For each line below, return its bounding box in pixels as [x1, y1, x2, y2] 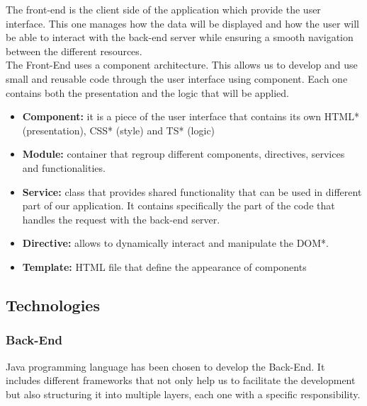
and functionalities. [22, 160, 106, 175]
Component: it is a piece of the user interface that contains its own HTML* [22, 109, 359, 124]
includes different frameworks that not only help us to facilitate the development [6, 373, 356, 388]
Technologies [6, 294, 100, 315]
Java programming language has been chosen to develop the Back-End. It [6, 359, 325, 373]
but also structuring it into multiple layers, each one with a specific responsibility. [6, 386, 361, 401]
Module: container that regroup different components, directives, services [22, 146, 345, 161]
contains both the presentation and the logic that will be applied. [6, 85, 290, 100]
